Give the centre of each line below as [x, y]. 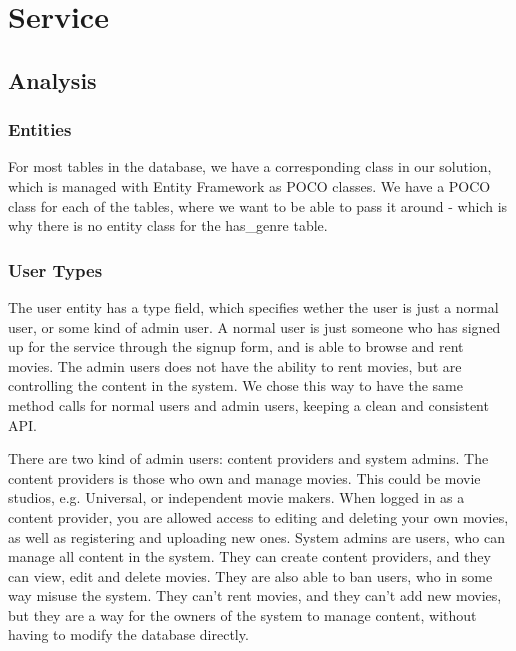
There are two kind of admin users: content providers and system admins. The [248, 458]
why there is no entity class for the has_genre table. [168, 225]
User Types [55, 269]
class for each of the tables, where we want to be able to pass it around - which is [258, 205]
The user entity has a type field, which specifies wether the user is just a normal [253, 306]
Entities [40, 129]
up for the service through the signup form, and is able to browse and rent [236, 346]
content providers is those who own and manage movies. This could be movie [244, 477]
